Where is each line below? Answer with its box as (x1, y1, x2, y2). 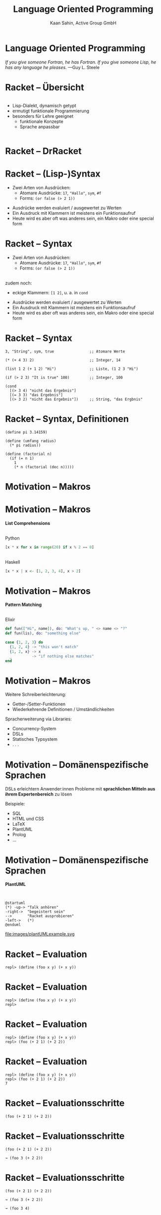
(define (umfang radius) (5, 438, 56, 443)
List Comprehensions (5, 520, 51, 526)
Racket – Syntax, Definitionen (5, 413, 129, 425)
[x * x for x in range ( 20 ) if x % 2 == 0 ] (5, 544, 94, 550)
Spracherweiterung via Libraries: (5, 716, 72, 722)
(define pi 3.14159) (5, 430, 48, 434)
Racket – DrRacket (5, 145, 82, 157)
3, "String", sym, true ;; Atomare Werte (5, 349, 125, 354)
